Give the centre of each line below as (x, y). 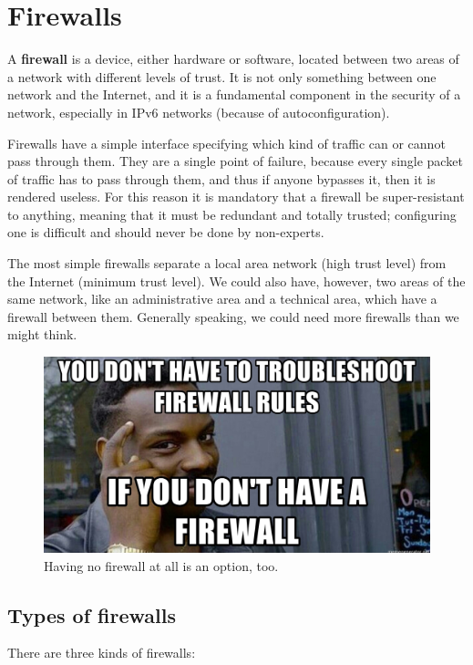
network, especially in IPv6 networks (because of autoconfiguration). (199, 112)
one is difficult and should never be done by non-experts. (166, 232)
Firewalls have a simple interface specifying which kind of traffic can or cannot (226, 143)
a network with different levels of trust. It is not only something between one (222, 76)
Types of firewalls (92, 614)
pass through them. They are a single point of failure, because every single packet (235, 161)
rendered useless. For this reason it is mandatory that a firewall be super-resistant (236, 197)
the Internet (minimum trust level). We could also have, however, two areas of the (236, 281)
